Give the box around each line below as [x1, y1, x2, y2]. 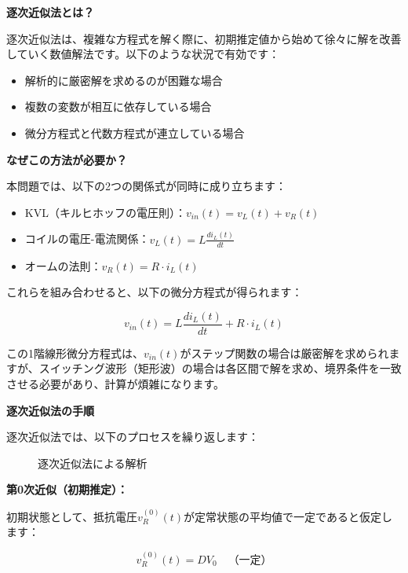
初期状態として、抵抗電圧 [6, 508, 137, 524]
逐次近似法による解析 [38, 454, 148, 471]
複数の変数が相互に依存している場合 [24, 98, 212, 115]
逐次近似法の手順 [6, 402, 94, 418]
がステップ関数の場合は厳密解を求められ [180, 344, 389, 361]
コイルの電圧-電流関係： [24, 230, 150, 247]
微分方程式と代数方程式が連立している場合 [24, 124, 245, 141]
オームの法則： [24, 257, 102, 274]
